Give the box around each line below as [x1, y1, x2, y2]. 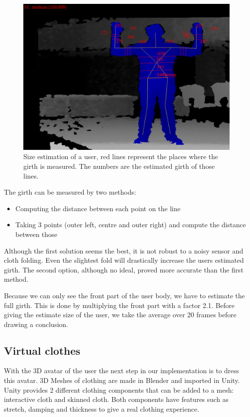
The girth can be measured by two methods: [4, 187, 136, 197]
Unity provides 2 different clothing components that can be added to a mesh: [4, 384, 234, 395]
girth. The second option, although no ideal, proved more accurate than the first [4, 264, 244, 274]
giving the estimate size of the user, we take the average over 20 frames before [4, 309, 236, 320]
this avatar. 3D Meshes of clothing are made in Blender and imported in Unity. [4, 375, 240, 385]
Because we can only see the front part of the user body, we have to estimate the [4, 290, 245, 300]
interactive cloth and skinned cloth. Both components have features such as [4, 394, 229, 404]
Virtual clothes [4, 343, 81, 358]
